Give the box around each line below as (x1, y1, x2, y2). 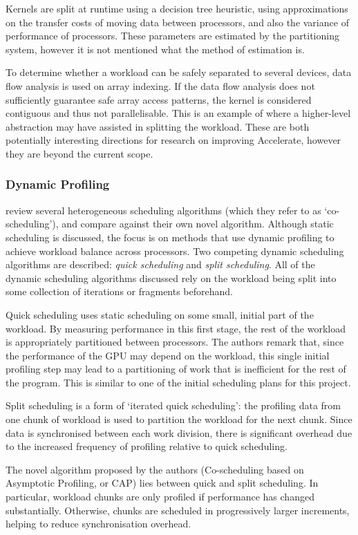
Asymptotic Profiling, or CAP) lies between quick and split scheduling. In (6, 476, 319, 490)
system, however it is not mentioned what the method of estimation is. (6, 41, 305, 56)
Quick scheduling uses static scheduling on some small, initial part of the (6, 307, 314, 321)
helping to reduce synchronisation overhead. (6, 516, 191, 531)
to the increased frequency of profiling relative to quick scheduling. (6, 439, 288, 453)
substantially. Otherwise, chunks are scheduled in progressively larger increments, (6, 503, 350, 517)
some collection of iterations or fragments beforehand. (6, 284, 233, 299)
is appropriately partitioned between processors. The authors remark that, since (6, 335, 344, 349)
